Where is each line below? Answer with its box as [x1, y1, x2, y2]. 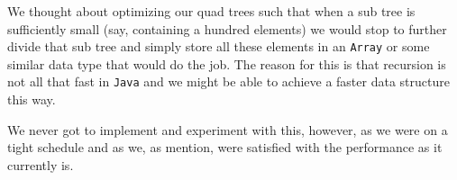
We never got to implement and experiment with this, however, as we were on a [7, 120, 448, 139]
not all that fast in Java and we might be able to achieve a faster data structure [7, 72, 450, 91]
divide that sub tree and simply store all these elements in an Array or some [7, 37, 430, 56]
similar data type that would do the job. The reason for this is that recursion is [7, 54, 446, 73]
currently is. [7, 155, 74, 174]
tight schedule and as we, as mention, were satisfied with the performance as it [7, 138, 443, 157]
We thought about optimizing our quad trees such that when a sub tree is [7, 2, 416, 20]
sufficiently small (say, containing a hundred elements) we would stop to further [7, 19, 447, 38]
